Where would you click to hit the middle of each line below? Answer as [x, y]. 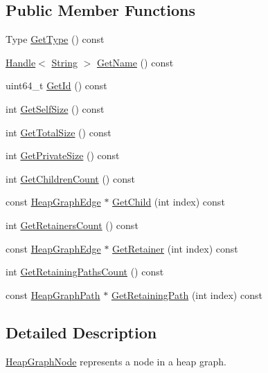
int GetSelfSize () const [55, 108]
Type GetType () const [55, 39]
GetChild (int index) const [169, 202]
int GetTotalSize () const [59, 132]
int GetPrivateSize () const [63, 155]
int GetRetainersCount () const [72, 225]
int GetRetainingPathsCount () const [85, 272]
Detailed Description [81, 332]
